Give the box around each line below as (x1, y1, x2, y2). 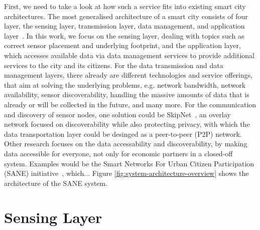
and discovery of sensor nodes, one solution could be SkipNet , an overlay (4, 109, 231, 119)
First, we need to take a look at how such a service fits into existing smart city (4, 1, 246, 11)
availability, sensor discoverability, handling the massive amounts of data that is (4, 89, 249, 100)
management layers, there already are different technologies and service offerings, (4, 70, 253, 80)
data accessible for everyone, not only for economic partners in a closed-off (4, 148, 233, 158)
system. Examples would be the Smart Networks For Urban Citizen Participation (4, 158, 254, 168)
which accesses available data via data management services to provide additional (4, 50, 254, 60)
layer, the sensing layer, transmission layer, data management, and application (4, 21, 245, 31)
